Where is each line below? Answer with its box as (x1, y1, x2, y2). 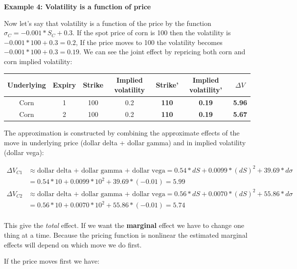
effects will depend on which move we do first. (4, 239, 142, 249)
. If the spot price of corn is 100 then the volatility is (72, 27, 231, 38)
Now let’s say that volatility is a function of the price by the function (4, 18, 211, 28)
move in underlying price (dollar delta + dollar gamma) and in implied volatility (4, 137, 246, 148)
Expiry (52, 79, 76, 90)
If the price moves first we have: (4, 256, 100, 266)
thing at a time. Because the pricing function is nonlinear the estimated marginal (4, 229, 248, 240)
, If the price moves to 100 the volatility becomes (76, 37, 223, 47)
